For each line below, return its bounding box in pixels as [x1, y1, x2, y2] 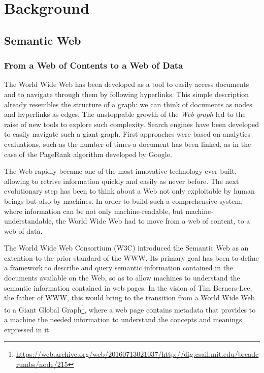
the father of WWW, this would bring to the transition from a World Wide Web [4, 292, 255, 303]
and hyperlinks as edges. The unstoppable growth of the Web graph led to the [4, 109, 246, 119]
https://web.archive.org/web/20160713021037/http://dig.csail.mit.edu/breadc [16, 349, 259, 359]
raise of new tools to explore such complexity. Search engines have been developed [4, 118, 259, 129]
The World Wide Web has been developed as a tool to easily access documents [4, 79, 249, 89]
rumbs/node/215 [16, 358, 68, 369]
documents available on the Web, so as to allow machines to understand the [4, 272, 240, 283]
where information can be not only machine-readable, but [4, 205, 183, 216]
